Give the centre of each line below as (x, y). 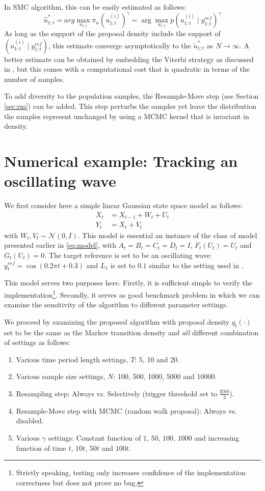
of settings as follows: (37, 342)
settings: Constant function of (95, 437)
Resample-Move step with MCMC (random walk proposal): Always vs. (126, 410)
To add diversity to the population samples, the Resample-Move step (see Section (131, 96)
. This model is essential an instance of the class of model (167, 235)
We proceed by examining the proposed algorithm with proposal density (117, 321)
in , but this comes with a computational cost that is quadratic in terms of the (127, 69)
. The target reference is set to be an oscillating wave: (128, 255)
